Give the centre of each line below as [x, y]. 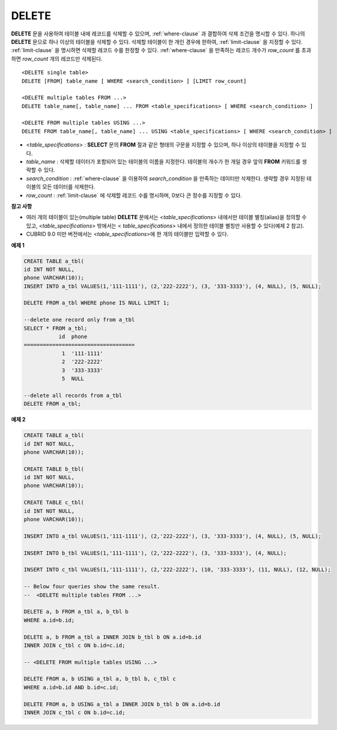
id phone [73, 337]
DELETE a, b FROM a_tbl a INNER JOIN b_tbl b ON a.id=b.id [112, 637]
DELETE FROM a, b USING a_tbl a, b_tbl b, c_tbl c [100, 679]
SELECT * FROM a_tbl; [56, 328]
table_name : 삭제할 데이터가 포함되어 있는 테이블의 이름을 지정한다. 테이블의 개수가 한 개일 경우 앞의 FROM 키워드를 [163, 161]
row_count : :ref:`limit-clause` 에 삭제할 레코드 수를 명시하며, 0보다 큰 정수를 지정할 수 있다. [134, 195]
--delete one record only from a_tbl [79, 320]
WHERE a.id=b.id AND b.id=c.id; [71, 687]
